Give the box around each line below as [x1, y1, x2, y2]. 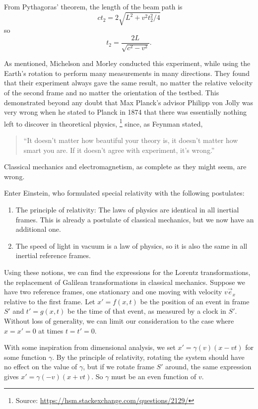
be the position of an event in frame [140, 296, 250, 306]
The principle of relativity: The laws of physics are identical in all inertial [15, 204, 239, 214]
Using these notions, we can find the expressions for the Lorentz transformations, [4, 267, 251, 277]
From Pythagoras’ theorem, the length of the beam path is [4, 1, 183, 11]
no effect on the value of [4, 361, 77, 372]
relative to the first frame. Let [4, 296, 95, 306]
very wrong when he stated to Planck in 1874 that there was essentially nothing [4, 107, 247, 117]
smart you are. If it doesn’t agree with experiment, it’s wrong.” [23, 144, 215, 155]
